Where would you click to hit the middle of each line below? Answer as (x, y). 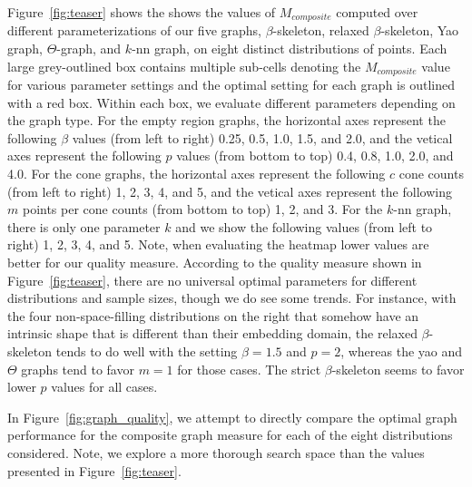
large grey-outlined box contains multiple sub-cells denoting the (184, 66)
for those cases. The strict (249, 369)
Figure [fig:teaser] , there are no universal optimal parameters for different (212, 280)
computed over (377, 12)
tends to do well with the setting (147, 351)
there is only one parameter (84, 226)
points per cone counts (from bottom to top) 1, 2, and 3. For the (202, 209)
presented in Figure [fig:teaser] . (94, 470)
